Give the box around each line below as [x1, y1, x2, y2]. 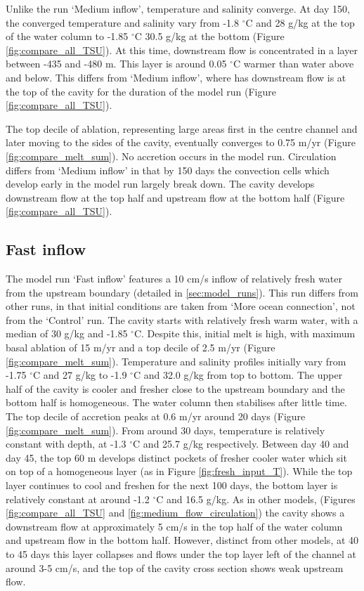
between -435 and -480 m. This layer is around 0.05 [6, 56, 227, 71]
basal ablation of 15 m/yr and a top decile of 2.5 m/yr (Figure [6, 340, 275, 355]
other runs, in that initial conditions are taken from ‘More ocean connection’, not [6, 299, 356, 313]
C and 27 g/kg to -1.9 [33, 368, 127, 382]
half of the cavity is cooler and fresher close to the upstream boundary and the [6, 381, 345, 396]
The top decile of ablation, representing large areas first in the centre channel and [6, 121, 358, 136]
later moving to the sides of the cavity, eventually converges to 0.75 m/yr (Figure [6, 135, 356, 150]
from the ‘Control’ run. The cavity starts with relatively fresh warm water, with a [6, 312, 358, 327]
